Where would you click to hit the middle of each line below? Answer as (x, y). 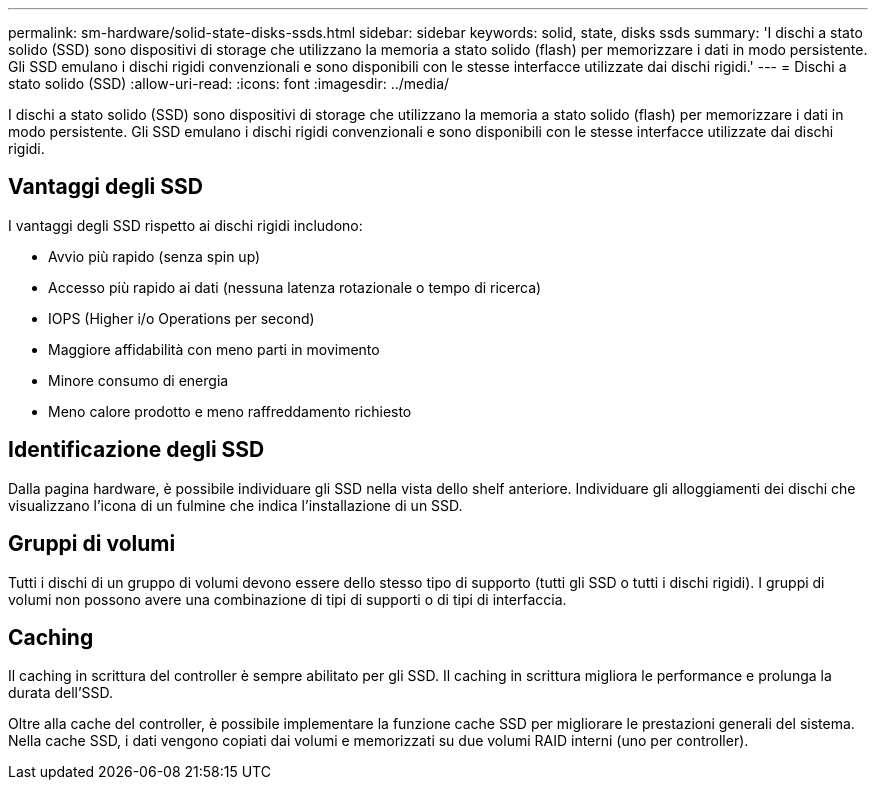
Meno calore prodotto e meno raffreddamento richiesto (230, 411)
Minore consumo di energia (138, 380)
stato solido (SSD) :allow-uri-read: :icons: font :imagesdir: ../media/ (229, 83)
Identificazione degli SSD (136, 450)
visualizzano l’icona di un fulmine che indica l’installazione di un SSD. (235, 505)
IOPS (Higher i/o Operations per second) (181, 318)
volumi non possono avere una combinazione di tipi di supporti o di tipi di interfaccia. (287, 599)
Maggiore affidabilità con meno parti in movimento (214, 349)
